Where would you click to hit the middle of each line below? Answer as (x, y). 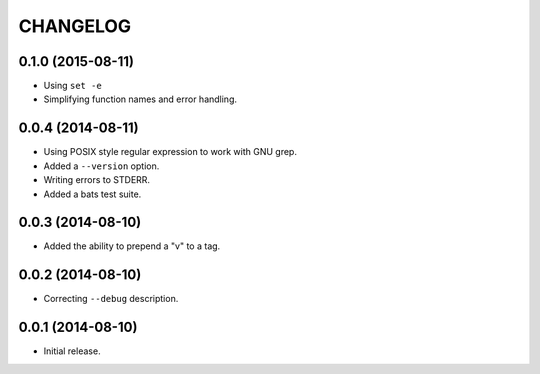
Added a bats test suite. (92, 194)
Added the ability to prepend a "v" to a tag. (132, 246)
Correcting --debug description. (111, 299)
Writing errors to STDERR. (96, 180)
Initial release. (72, 351)
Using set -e (72, 86)
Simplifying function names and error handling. (140, 99)
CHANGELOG (75, 26)
